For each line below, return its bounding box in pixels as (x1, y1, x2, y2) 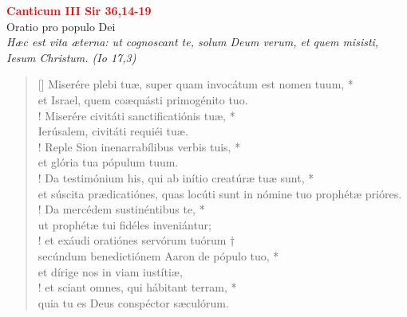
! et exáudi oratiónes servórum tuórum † (38, 232, 235, 249)
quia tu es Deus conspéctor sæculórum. (38, 294, 229, 311)
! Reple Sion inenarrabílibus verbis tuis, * (38, 138, 241, 155)
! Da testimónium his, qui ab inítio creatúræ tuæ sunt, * (38, 169, 314, 186)
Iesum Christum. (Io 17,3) (6, 49, 136, 65)
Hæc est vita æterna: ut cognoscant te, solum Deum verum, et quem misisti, (6, 33, 379, 50)
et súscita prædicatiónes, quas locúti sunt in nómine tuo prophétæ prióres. (38, 185, 402, 202)
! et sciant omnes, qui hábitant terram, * (38, 279, 237, 295)
